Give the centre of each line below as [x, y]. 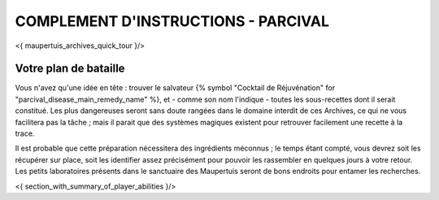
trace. [25, 133]
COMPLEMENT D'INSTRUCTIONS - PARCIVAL [172, 21]
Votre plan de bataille [70, 69]
